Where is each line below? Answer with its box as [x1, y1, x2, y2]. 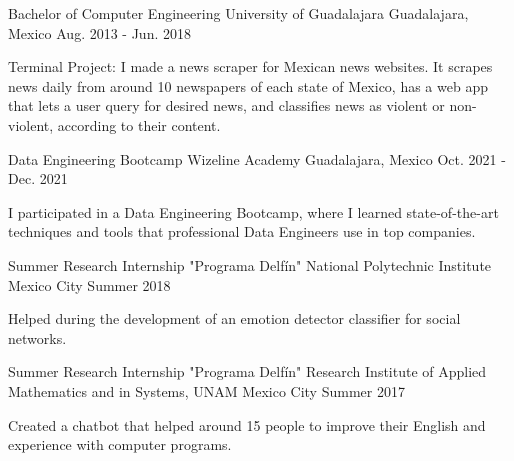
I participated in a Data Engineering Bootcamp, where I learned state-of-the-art [8, 201, 499, 222]
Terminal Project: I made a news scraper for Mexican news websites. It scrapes [8, 56, 493, 77]
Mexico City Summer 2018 [8, 274, 171, 295]
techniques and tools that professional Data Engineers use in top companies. [8, 221, 476, 242]
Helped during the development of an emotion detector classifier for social [8, 308, 461, 329]
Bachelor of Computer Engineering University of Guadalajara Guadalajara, [8, 3, 469, 23]
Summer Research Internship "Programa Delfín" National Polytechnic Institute [8, 254, 492, 275]
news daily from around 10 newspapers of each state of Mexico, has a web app [8, 75, 488, 96]
